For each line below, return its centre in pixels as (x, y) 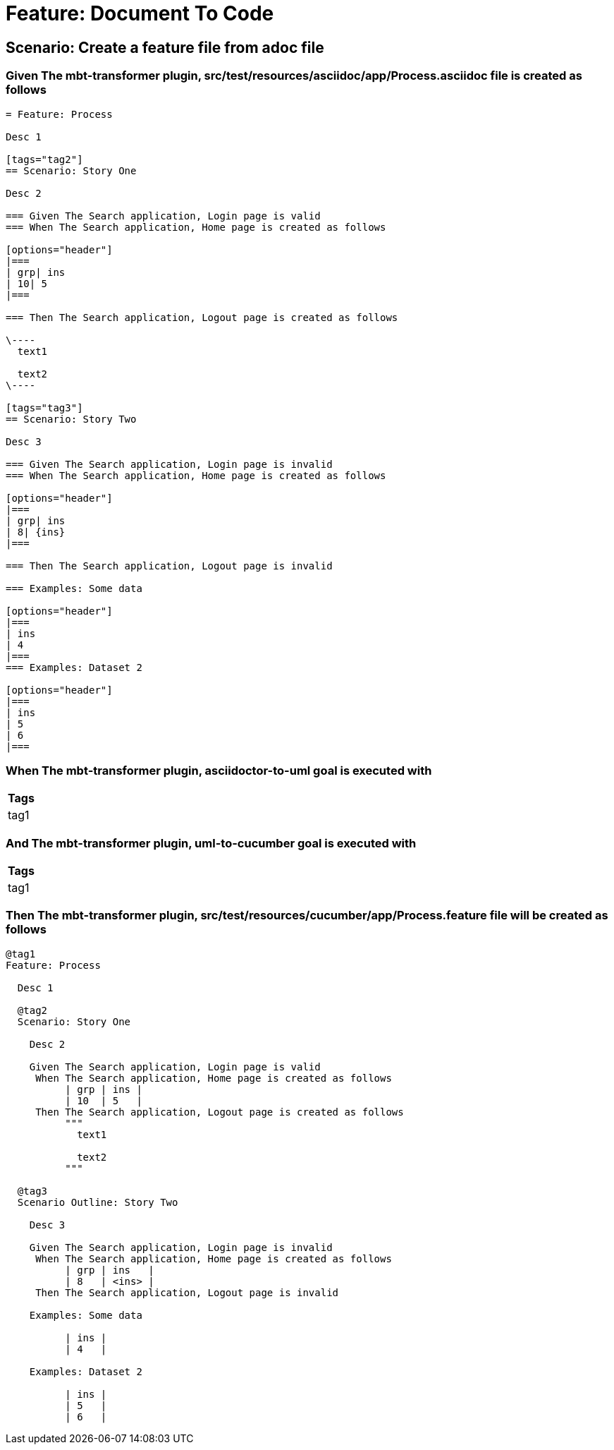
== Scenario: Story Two (71, 419)
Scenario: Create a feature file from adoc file (165, 47)
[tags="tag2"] (44, 159)
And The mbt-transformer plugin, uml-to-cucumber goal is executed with (211, 843)
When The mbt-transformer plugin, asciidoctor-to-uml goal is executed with (219, 770)
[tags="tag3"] (44, 407)
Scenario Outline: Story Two (98, 1202)
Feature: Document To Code (140, 13)
